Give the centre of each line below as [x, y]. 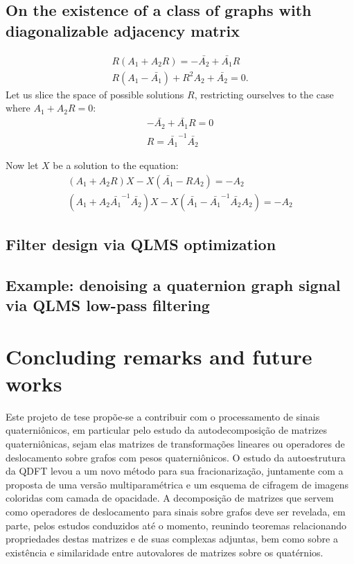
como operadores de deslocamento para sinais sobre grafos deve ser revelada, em [176, 512]
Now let [22, 165]
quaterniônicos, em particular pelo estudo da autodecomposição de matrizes [167, 430]
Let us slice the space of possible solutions [95, 94]
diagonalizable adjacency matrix [123, 30]
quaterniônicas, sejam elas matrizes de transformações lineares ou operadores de [175, 444]
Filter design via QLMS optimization [141, 244]
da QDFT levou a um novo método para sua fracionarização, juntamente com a [175, 471]
